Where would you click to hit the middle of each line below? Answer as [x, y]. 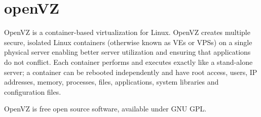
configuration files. [33, 91]
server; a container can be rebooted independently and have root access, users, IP [131, 72]
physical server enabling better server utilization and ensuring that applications [127, 52]
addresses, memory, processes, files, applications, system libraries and [111, 82]
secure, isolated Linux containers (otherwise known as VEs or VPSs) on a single [128, 42]
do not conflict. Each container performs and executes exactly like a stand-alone [128, 62]
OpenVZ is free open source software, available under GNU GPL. [105, 109]
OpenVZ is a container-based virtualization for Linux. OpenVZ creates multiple [127, 32]
